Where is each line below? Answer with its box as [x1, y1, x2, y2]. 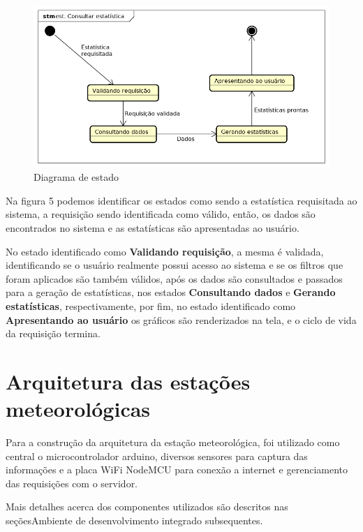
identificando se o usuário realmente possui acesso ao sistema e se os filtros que [6, 258, 343, 272]
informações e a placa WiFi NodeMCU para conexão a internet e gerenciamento [6, 462, 348, 477]
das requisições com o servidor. [6, 475, 138, 490]
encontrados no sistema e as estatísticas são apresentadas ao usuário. [6, 220, 299, 235]
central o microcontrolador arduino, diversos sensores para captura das [6, 448, 308, 463]
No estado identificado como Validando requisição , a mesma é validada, [6, 244, 324, 258]
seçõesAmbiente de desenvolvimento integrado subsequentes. [6, 512, 263, 527]
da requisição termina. [6, 326, 101, 341]
